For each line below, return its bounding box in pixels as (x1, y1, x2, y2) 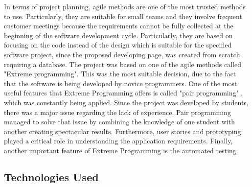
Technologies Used (4, 169, 99, 184)
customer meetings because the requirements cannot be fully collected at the (4, 21, 233, 31)
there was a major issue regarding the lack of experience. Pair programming (4, 107, 231, 117)
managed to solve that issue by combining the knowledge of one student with (4, 117, 235, 127)
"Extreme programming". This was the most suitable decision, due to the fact (4, 69, 236, 79)
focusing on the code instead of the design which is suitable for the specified (4, 40, 232, 50)
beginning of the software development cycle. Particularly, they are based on (4, 30, 233, 40)
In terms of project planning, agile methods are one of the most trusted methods (4, 1, 246, 11)
